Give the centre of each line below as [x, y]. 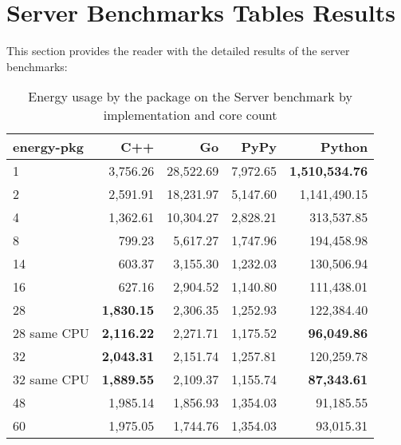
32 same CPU [51, 379]
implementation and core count [190, 115]
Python [344, 147]
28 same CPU [51, 333]
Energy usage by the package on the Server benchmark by [190, 97]
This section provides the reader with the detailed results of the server [178, 51]
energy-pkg [48, 147]
